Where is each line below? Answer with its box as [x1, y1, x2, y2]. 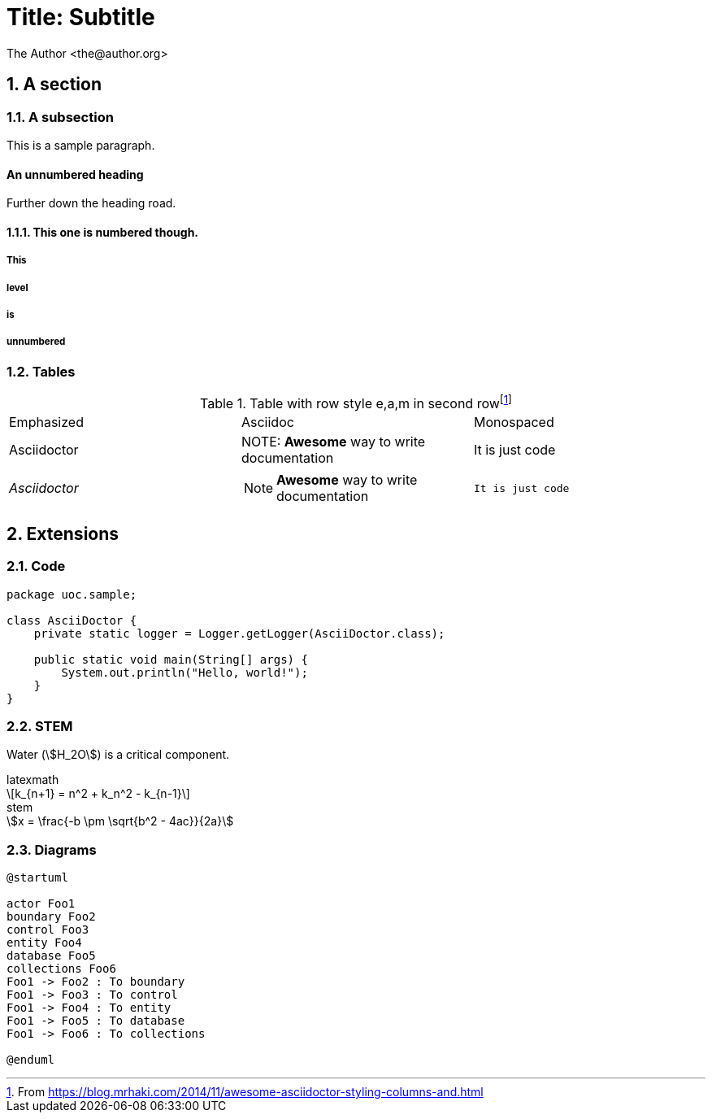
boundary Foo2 [7, 910, 96, 924]
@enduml [7, 1053, 55, 1067]
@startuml [7, 871, 68, 885]
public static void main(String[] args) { [33, 652, 308, 666]
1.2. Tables [7, 363, 76, 380]
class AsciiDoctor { [7, 613, 137, 627]
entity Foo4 [7, 936, 82, 950]
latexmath [7, 773, 59, 787]
